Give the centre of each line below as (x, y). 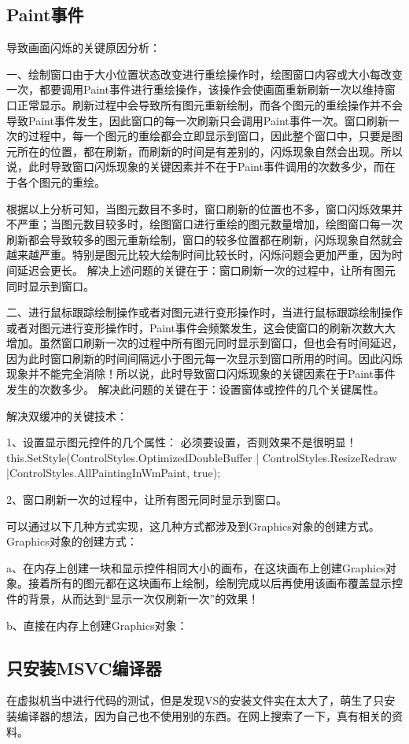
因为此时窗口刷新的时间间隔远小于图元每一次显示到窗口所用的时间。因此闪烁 (204, 358)
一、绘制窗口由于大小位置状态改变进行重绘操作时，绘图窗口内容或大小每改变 (204, 74)
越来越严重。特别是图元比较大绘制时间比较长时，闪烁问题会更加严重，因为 (199, 255)
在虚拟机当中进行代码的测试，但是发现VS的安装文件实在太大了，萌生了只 (195, 700)
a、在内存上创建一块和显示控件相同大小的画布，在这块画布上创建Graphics (196, 567)
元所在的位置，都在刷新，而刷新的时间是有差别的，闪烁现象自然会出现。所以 (204, 151)
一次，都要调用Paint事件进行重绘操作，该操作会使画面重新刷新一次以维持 (195, 89)
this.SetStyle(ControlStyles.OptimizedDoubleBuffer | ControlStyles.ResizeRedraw (202, 457)
